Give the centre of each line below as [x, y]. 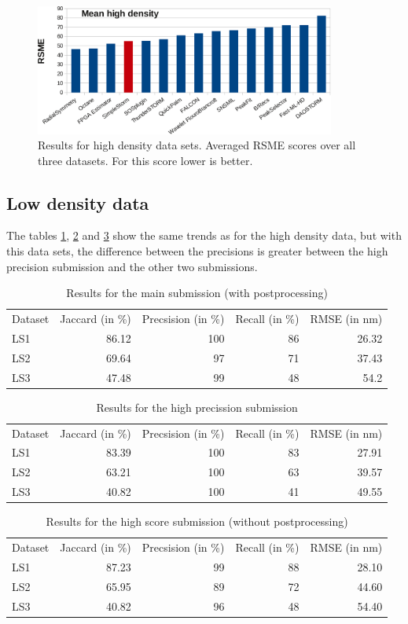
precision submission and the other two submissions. [132, 266]
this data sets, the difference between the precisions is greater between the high [197, 251]
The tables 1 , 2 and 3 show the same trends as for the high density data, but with [204, 235]
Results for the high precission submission [197, 407]
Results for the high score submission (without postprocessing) [197, 521]
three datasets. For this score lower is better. [145, 160]
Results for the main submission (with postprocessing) [197, 293]
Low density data [78, 202]
